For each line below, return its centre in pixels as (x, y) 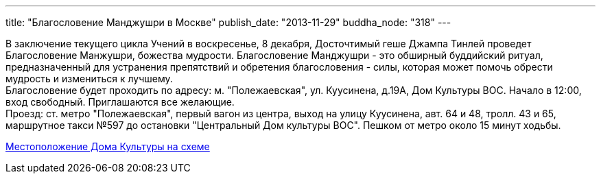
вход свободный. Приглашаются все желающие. (120, 102)
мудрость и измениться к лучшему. (89, 79)
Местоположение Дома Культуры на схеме (108, 146)
